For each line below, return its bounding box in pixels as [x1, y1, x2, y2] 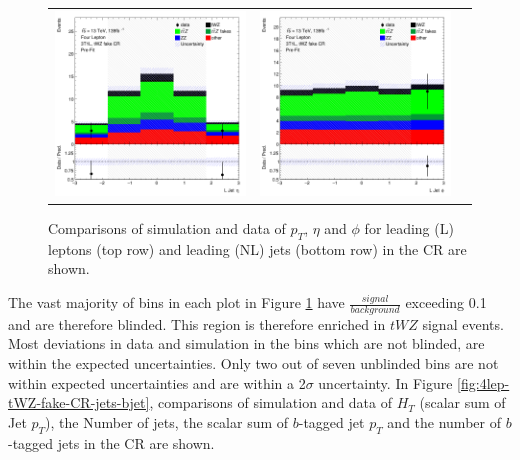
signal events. [422, 313, 504, 334]
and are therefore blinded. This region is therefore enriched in [8, 313, 386, 334]
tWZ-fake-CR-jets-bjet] [8, 392, 150, 413]
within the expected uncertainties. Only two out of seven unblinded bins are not [8, 353, 499, 374]
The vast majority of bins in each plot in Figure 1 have [8, 292, 345, 313]
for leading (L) [364, 218, 454, 239]
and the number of [387, 411, 501, 432]
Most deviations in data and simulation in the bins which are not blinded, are [8, 333, 485, 354]
